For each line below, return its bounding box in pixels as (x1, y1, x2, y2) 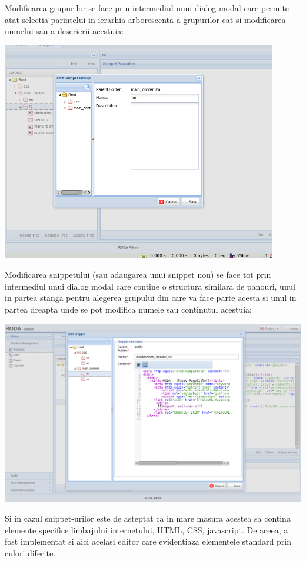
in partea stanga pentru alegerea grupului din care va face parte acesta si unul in (5, 291, 297, 304)
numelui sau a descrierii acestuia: (5, 25, 124, 37)
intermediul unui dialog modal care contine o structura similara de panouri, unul (5, 280, 295, 292)
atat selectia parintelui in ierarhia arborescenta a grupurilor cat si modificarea (5, 13, 286, 25)
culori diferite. (5, 546, 56, 559)
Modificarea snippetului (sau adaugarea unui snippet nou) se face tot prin (5, 268, 271, 281)
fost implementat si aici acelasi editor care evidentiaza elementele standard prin (5, 535, 291, 547)
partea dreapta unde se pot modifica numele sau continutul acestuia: (5, 303, 252, 316)
